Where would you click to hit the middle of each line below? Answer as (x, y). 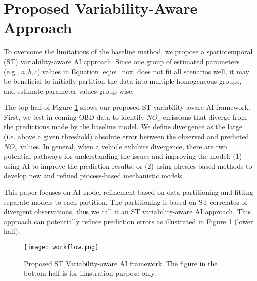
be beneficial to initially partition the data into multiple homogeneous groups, (123, 81)
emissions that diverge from (205, 117)
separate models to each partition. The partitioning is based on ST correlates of (126, 202)
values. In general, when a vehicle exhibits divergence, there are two (124, 146)
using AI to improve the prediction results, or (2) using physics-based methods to (128, 165)
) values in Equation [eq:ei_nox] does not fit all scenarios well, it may (143, 71)
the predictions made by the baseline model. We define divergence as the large (123, 127)
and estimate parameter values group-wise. (69, 90)
